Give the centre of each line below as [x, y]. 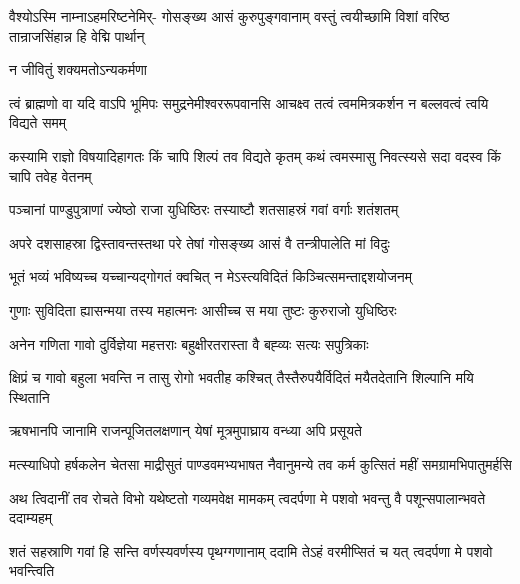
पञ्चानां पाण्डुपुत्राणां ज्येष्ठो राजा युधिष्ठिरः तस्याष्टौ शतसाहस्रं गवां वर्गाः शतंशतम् [204, 209]
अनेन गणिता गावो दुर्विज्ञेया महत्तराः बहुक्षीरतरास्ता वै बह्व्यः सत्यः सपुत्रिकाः [189, 343]
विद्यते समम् [37, 122]
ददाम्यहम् [31, 517]
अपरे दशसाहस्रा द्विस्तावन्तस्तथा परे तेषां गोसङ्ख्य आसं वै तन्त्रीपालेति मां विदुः [199, 242]
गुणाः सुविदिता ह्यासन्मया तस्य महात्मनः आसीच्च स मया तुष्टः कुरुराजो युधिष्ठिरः [203, 309]
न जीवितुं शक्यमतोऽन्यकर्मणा [78, 69]
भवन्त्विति [32, 570]
